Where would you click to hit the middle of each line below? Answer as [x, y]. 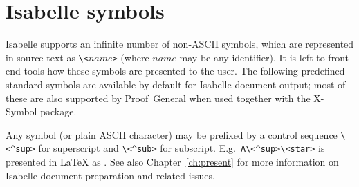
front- [340, 57]
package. [58, 111]
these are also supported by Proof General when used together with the [158, 98]
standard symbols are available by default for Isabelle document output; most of [176, 84]
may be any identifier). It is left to [252, 57]
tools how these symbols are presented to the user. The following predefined [184, 71]
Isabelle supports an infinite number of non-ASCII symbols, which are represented [180, 44]
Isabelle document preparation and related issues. [110, 175]
